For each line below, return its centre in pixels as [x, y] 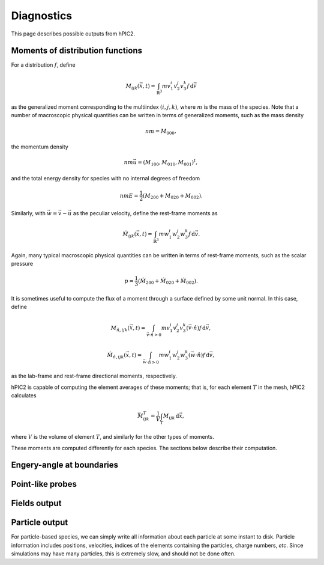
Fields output [36, 503]
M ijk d [171, 417]
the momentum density [40, 147]
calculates [24, 395]
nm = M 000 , [160, 132]
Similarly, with [28, 213]
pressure [22, 263]
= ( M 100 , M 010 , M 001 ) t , [168, 163]
